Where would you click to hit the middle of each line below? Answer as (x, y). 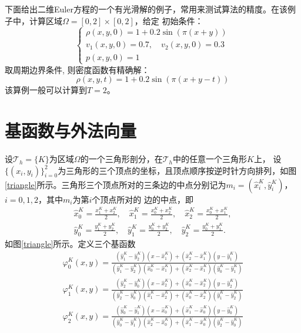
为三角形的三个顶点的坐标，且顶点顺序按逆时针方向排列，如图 (177, 170)
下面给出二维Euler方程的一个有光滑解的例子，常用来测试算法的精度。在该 (146, 9)
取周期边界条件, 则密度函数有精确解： (77, 69)
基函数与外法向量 (71, 131)
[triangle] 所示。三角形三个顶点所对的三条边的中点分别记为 (116, 184)
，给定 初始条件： (169, 20)
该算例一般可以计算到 (46, 90)
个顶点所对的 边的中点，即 (143, 199)
